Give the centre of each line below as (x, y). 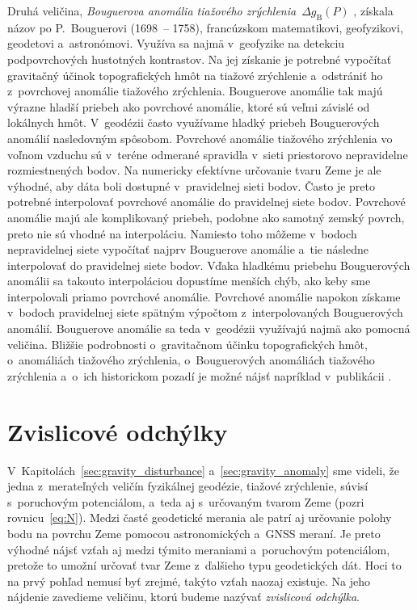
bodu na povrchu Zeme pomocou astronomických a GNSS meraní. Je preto (194, 533)
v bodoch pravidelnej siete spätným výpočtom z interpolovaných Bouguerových (205, 312)
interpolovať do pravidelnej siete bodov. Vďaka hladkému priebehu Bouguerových (209, 265)
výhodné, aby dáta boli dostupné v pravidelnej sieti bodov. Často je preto (191, 185)
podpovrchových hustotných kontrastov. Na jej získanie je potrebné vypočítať (200, 59)
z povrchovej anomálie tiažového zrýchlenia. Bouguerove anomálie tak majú (195, 91)
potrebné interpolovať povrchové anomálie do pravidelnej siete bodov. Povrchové (206, 202)
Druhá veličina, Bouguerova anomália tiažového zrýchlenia (152, 11)
